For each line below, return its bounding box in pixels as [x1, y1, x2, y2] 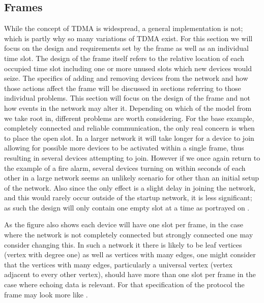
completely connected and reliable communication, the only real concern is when [4, 123, 255, 133]
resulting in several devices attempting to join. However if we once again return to [4, 152, 260, 163]
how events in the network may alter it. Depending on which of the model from [4, 102, 252, 113]
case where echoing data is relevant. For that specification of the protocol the [4, 279, 245, 290]
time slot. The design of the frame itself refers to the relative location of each [4, 52, 245, 63]
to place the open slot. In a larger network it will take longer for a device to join [4, 132, 254, 143]
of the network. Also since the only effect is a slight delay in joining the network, [4, 182, 256, 193]
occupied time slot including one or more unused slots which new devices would [4, 63, 252, 73]
